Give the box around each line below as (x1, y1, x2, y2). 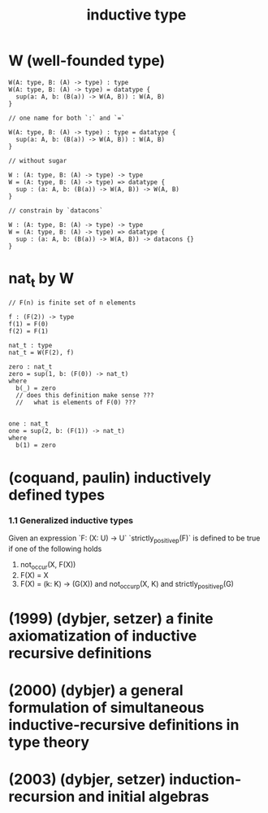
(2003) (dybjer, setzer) (8, 770, 166, 789)
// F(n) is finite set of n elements (8, 299, 136, 307)
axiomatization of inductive (8, 627, 197, 645)
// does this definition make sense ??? (15, 391, 154, 400)
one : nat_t (8, 420, 49, 428)
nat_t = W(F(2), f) (8, 348, 75, 357)
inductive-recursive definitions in (8, 715, 240, 734)
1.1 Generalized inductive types (8, 514, 134, 526)
